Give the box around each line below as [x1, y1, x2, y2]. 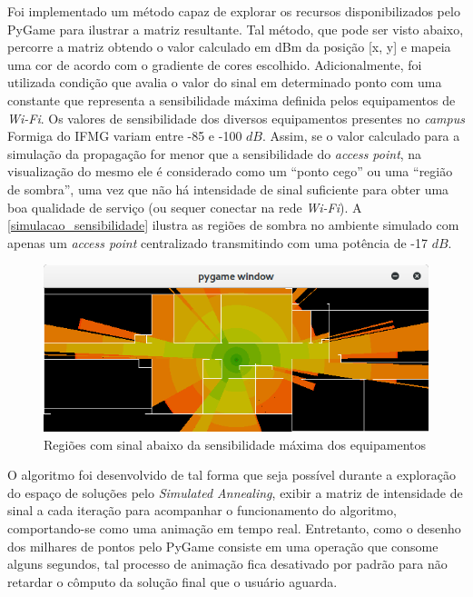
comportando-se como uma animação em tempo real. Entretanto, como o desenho [7, 519, 461, 537]
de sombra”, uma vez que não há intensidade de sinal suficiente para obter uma [7, 179, 449, 198]
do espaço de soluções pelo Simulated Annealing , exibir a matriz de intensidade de [7, 483, 463, 502]
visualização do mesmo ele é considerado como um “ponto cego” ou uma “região [7, 162, 453, 181]
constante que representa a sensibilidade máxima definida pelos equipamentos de [7, 90, 456, 109]
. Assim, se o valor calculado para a [262, 126, 460, 145]
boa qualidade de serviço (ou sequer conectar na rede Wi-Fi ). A [7, 197, 362, 216]
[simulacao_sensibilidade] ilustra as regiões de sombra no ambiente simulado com [7, 215, 459, 234]
